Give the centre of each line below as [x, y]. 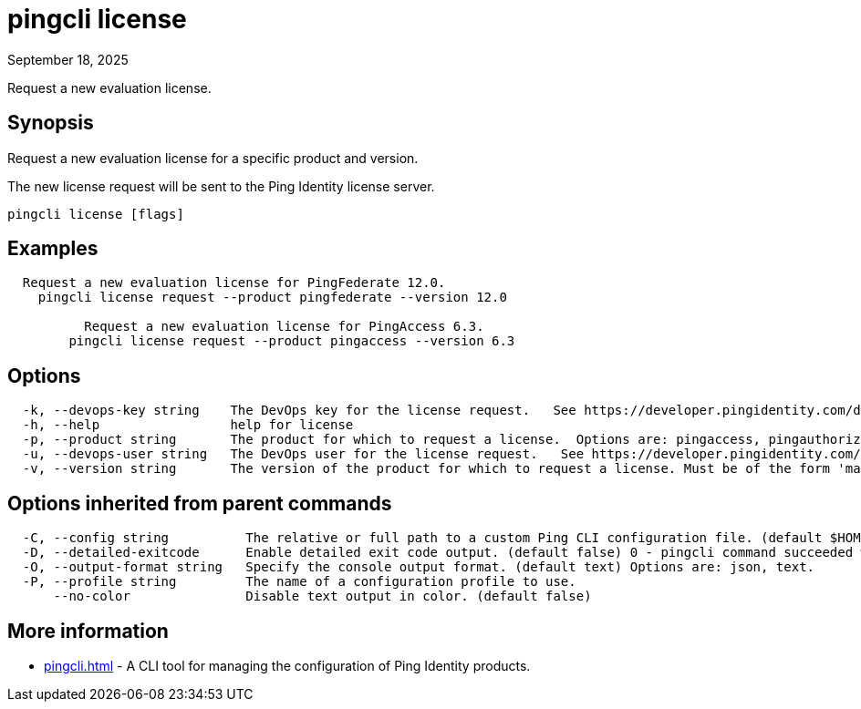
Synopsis [51, 123]
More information [88, 631]
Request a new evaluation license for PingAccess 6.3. [284, 327]
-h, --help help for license [188, 425]
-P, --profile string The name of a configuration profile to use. [299, 582]
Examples [53, 249]
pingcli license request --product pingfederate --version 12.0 [272, 298]
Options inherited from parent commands [200, 503]
